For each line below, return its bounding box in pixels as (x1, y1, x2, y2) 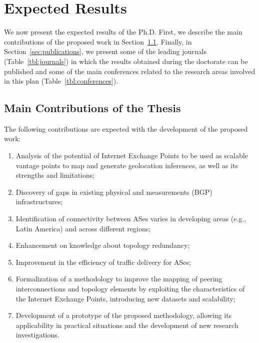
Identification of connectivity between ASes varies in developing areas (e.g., (15, 213, 246, 224)
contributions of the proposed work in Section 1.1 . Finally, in (4, 36, 192, 47)
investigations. (15, 329, 59, 340)
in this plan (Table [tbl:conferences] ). (4, 76, 118, 86)
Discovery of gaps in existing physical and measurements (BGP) (15, 186, 212, 197)
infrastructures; (15, 196, 63, 207)
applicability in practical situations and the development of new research (15, 319, 238, 330)
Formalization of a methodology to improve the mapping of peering (15, 273, 222, 284)
